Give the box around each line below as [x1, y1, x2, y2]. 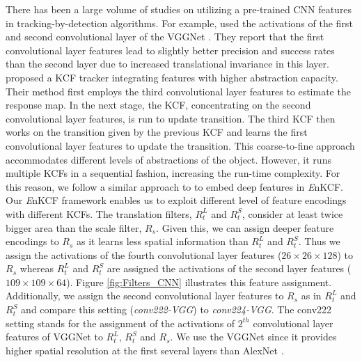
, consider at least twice [242, 206, 343, 221]
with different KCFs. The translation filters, [6, 206, 192, 221]
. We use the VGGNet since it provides [170, 329, 337, 344]
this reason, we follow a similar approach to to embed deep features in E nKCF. [6, 179, 343, 194]
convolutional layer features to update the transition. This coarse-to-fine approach [6, 138, 355, 152]
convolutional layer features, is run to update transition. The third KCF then [6, 111, 336, 125]
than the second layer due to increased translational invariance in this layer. [6, 56, 329, 71]
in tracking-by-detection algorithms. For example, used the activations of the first [6, 15, 353, 30]
